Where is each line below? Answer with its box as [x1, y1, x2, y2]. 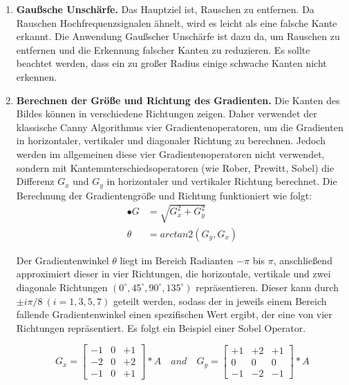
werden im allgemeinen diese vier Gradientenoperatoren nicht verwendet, [16, 146, 325, 161]
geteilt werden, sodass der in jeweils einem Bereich [113, 293, 327, 308]
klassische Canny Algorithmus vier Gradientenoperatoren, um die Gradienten [16, 119, 343, 134]
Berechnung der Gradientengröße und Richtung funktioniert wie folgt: [16, 188, 312, 202]
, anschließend [273, 253, 332, 267]
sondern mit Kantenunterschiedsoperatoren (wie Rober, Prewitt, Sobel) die [16, 160, 334, 175]
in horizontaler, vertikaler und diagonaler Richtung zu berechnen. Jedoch [16, 133, 326, 148]
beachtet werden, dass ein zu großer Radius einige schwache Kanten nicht [16, 56, 327, 70]
